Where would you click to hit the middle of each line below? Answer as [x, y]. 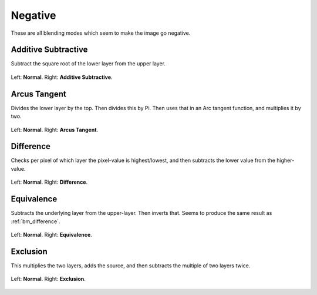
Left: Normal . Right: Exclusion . [48, 279]
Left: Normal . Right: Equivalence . [51, 234]
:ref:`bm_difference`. [36, 221]
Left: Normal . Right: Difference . [49, 182]
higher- [286, 160]
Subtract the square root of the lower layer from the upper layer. [88, 64]
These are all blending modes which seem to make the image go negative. [101, 33]
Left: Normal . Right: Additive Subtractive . [62, 77]
